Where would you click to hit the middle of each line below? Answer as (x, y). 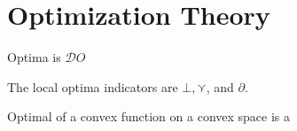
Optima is (34, 57)
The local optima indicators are (93, 86)
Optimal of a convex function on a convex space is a (149, 116)
